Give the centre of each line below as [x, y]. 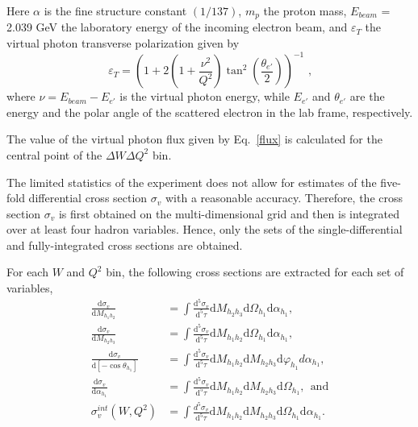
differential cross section [88, 198]
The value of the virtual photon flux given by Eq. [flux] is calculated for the [194, 139]
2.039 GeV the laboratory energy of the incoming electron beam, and [177, 27]
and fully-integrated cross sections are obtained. [125, 245]
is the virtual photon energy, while [205, 96]
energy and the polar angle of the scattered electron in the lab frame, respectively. [210, 112]
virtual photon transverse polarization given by [123, 43]
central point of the [54, 154]
